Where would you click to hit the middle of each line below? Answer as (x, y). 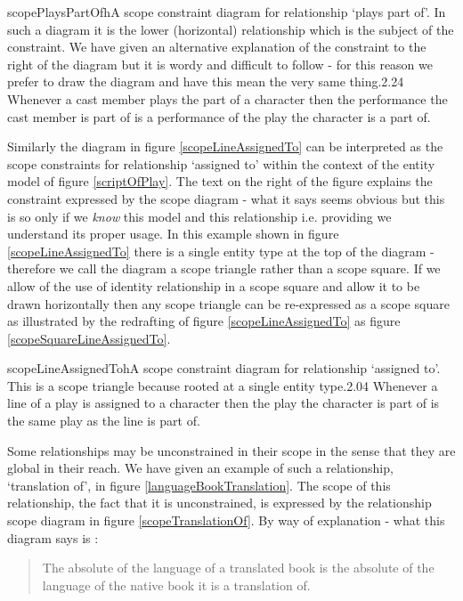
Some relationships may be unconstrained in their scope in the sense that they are (231, 450)
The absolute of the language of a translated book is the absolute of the (238, 568)
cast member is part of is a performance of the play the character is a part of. (219, 116)
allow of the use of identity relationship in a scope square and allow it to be (214, 285)
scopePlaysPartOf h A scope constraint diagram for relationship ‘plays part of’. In (227, 12)
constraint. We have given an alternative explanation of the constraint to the (217, 47)
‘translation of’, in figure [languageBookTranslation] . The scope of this (199, 485)
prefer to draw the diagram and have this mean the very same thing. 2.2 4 (206, 81)
